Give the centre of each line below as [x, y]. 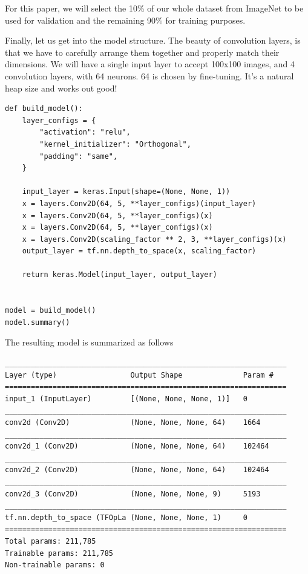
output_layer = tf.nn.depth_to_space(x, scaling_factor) [139, 251]
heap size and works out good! [61, 88]
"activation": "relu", [85, 132]
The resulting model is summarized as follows [89, 342]
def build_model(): [44, 109]
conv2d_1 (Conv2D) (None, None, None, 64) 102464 [137, 446]
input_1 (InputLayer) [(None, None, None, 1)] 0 [126, 399]
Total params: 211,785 [51, 541]
